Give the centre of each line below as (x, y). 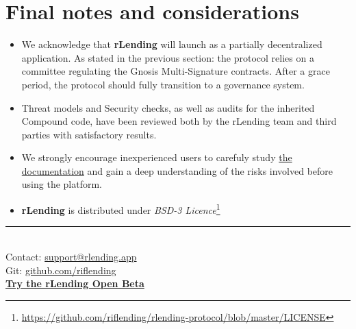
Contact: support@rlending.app (71, 256)
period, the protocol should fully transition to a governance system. (163, 84)
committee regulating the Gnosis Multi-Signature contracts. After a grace (176, 71)
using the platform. (62, 184)
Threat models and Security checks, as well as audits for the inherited (168, 107)
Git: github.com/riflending (61, 270)
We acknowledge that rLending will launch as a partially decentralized (172, 44)
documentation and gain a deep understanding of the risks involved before (177, 170)
